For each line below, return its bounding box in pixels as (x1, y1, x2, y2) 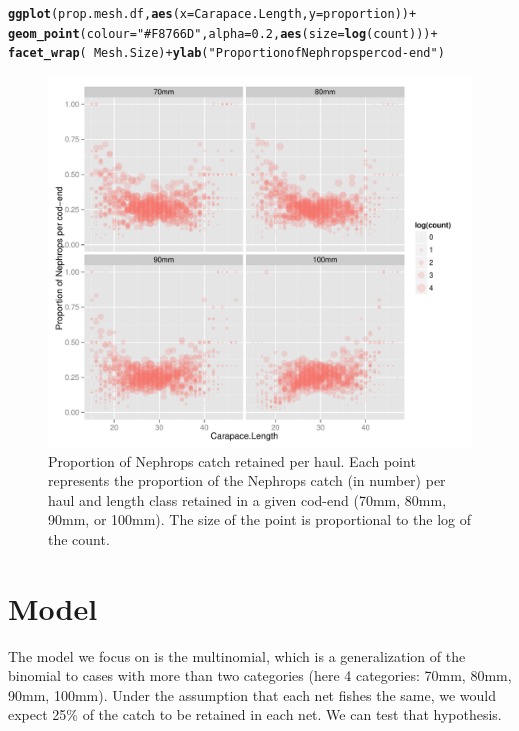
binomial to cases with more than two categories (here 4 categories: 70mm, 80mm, (8, 665, 512, 686)
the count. (48, 528, 110, 549)
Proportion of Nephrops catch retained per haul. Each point (48, 450, 416, 471)
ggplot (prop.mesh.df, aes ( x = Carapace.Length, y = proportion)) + (8, 7, 417, 21)
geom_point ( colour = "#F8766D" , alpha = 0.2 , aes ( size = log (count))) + (8, 26, 438, 41)
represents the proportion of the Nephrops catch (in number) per (48, 470, 446, 491)
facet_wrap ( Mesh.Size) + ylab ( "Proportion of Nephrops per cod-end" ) (8, 46, 445, 61)
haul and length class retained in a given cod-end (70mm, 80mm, (48, 489, 447, 510)
